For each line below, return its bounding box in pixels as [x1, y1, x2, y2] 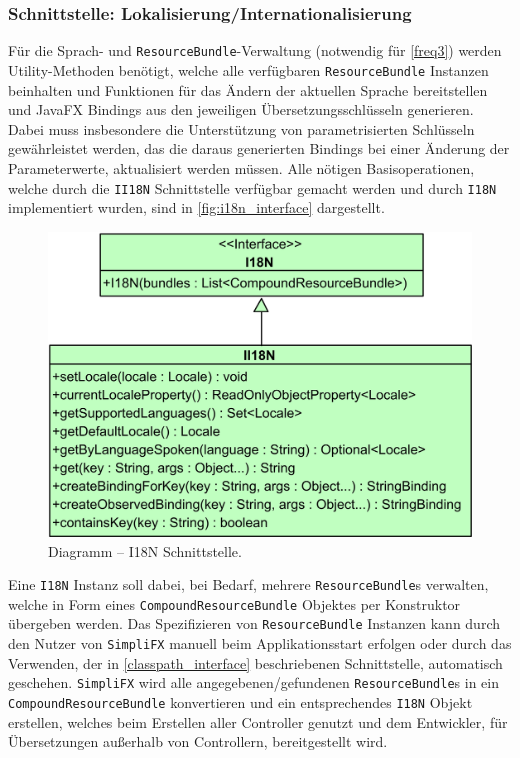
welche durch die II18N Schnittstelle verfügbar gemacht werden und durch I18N [8, 177, 497, 198]
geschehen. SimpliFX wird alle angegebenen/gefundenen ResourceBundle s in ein [8, 672, 500, 693]
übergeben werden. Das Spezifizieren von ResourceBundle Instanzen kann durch [8, 613, 500, 634]
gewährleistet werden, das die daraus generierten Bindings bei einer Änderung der [8, 138, 510, 159]
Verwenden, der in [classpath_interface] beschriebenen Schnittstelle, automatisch [8, 652, 503, 673]
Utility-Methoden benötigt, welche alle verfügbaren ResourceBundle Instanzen [8, 59, 489, 80]
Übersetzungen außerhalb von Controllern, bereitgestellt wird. [8, 731, 388, 752]
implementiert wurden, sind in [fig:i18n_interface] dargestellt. [8, 197, 385, 218]
